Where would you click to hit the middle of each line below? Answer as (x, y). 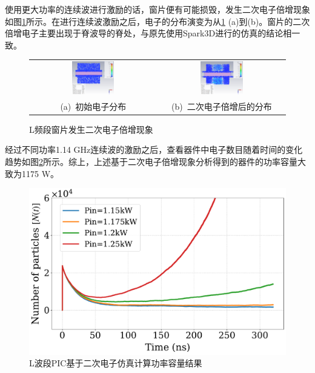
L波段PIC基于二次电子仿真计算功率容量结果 (116, 363)
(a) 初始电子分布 (93, 106)
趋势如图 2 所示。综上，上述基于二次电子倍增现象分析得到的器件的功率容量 (151, 162)
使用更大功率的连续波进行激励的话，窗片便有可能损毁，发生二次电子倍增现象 (157, 9)
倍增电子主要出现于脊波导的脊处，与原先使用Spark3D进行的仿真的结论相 (148, 33)
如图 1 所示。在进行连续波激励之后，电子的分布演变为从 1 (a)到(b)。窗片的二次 (157, 21)
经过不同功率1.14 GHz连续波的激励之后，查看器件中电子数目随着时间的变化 (154, 150)
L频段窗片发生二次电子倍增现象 (91, 129)
